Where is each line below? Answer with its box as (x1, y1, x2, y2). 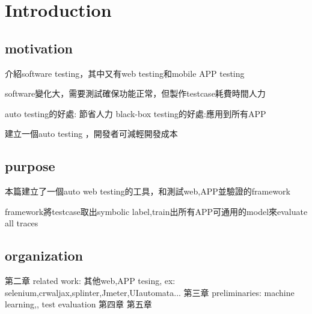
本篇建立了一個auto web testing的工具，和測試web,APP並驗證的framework (5, 185, 290, 198)
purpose (5, 157, 55, 175)
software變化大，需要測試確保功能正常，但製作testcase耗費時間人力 (5, 87, 266, 100)
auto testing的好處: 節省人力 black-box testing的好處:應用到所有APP (5, 107, 266, 119)
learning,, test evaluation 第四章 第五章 (5, 298, 152, 310)
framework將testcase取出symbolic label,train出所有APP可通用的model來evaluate (5, 205, 308, 217)
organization (5, 246, 84, 265)
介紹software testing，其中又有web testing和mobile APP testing (5, 67, 245, 79)
